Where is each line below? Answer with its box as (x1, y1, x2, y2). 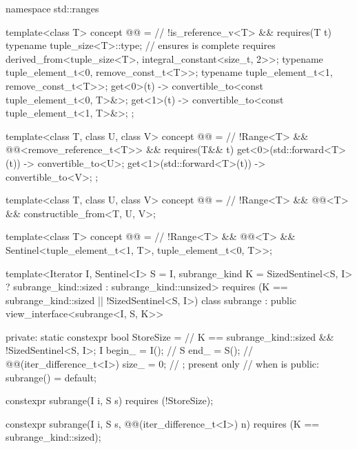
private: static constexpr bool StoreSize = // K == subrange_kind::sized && (6, 329, 334, 343)
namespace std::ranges (6, 1, 99, 15)
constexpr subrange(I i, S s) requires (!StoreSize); (6, 393, 214, 408)
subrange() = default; (6, 370, 96, 384)
